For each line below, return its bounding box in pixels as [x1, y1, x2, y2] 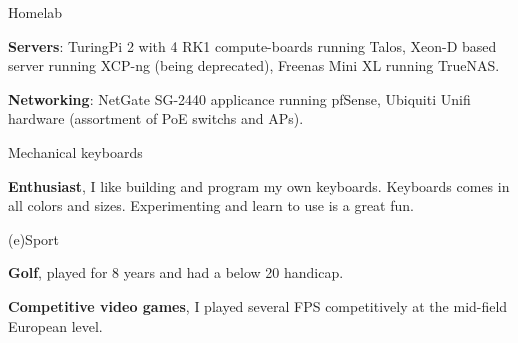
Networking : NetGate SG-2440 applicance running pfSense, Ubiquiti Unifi [8, 88, 471, 109]
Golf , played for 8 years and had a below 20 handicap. [8, 262, 344, 283]
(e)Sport [8, 228, 60, 249]
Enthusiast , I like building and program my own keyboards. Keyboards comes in [8, 175, 510, 196]
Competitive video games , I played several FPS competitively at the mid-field [8, 295, 508, 316]
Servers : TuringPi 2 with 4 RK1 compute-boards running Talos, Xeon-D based [8, 35, 497, 56]
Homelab [8, 2, 63, 22]
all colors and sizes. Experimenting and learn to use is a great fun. [8, 195, 414, 216]
